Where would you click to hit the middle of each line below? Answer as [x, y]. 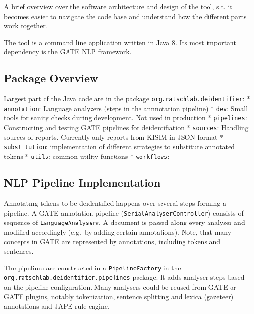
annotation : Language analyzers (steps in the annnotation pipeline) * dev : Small [126, 108]
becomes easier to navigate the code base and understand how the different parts [125, 16]
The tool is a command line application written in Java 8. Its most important [120, 42]
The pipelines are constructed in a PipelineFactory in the [92, 267]
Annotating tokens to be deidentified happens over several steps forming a [115, 203]
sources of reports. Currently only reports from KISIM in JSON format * [114, 137]
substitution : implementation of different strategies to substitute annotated [120, 146]
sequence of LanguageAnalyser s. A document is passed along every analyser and [125, 222]
